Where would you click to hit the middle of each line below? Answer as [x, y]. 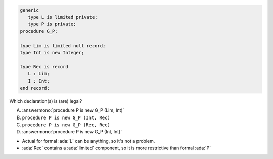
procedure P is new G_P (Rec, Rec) [66, 125]
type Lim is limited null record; [63, 45]
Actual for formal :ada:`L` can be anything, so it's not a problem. [88, 141]
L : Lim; [39, 74]
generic [29, 10]
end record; [35, 88]
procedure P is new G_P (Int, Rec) [66, 117]
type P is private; [52, 24]
